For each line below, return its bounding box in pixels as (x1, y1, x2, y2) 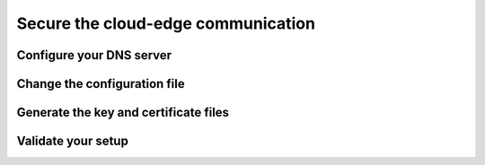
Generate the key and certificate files (16, 105, 229, 120)
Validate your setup (16, 134, 129, 149)
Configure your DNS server (16, 48, 172, 63)
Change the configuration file (16, 76, 185, 91)
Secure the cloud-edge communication (16, 13, 316, 33)
